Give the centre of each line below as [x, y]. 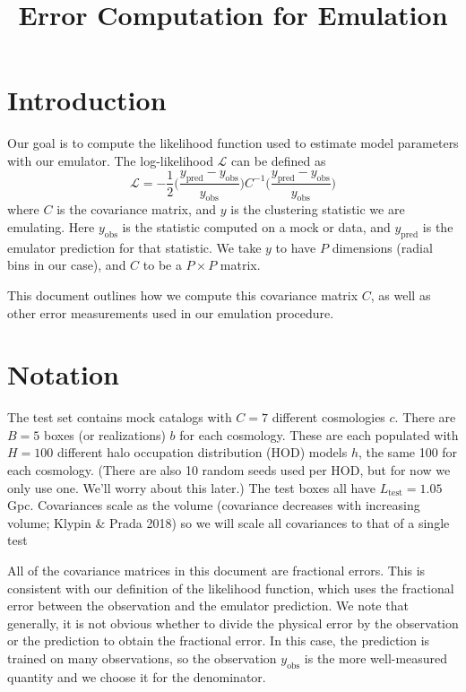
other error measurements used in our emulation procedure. [171, 312]
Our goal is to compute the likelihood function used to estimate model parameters [233, 143]
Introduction [87, 100]
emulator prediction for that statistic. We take [134, 247]
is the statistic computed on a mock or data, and [256, 226]
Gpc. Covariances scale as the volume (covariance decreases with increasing [214, 505]
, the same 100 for [408, 452]
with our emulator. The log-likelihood [110, 160]
